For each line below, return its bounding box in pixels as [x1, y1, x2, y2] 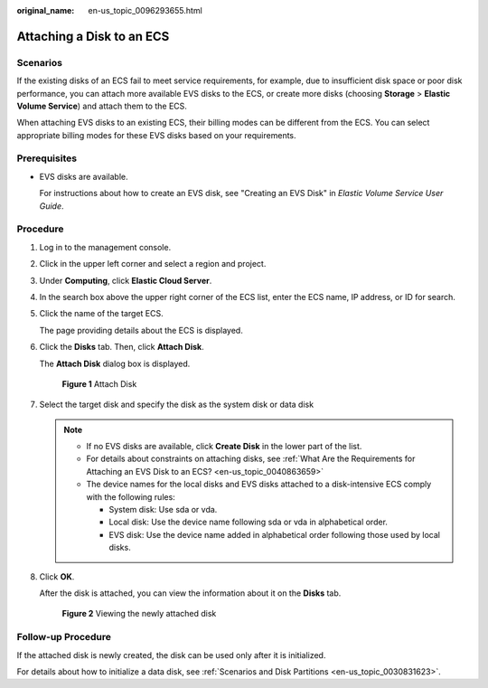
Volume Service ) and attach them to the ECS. [16, 100, 187, 111]
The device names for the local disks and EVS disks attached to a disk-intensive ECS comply [86, 479, 432, 490]
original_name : [16, 5, 75, 15]
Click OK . [39, 570, 75, 582]
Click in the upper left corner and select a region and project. [39, 259, 267, 269]
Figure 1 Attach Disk [61, 378, 137, 389]
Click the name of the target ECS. [39, 308, 164, 319]
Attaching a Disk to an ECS [16, 28, 170, 44]
